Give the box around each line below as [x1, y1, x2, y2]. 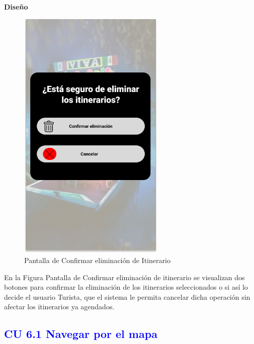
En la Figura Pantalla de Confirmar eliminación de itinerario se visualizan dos [4, 272, 245, 282]
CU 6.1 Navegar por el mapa [4, 326, 157, 341]
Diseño [4, 2, 28, 12]
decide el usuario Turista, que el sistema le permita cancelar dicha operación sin [4, 291, 250, 302]
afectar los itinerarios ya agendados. [4, 301, 115, 312]
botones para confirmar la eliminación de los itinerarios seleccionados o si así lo [4, 282, 248, 292]
